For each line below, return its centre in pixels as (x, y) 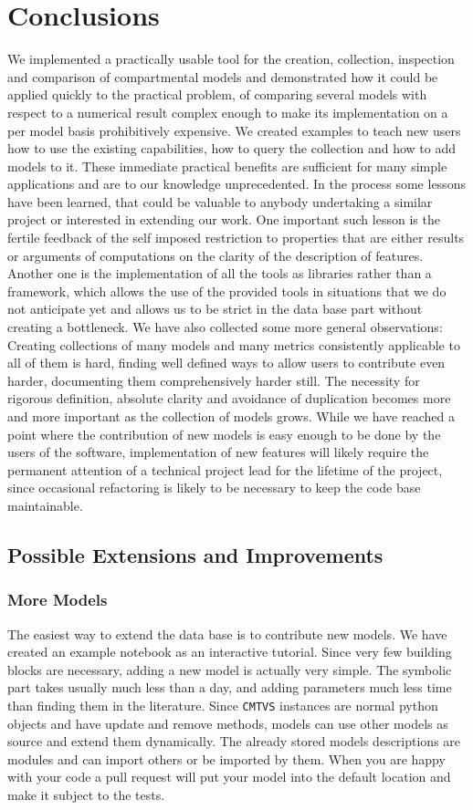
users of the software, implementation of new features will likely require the (218, 452)
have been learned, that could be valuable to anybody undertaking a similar (220, 201)
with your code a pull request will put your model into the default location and (229, 777)
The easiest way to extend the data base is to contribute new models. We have (227, 633)
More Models (58, 600)
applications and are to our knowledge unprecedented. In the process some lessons (236, 184)
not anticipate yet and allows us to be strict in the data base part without (215, 309)
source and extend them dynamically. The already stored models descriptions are (234, 741)
